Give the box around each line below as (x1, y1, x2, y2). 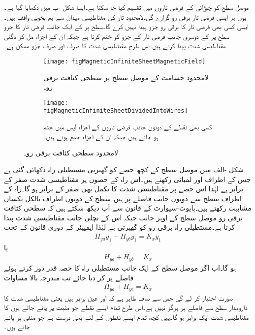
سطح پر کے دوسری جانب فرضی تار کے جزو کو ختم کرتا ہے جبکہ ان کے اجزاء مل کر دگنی (4, 30, 230, 41)
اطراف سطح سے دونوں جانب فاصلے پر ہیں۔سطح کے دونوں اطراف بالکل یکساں (4, 193, 242, 203)
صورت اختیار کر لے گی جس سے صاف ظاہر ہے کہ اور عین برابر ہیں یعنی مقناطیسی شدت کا (4, 292, 233, 303)
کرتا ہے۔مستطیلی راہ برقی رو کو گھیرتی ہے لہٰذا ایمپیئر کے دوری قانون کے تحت (4, 222, 235, 232)
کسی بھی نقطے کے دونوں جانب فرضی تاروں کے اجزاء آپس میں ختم (43, 122, 212, 132)
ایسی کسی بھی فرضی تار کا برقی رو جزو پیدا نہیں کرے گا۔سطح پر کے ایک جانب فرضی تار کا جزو (4, 21, 249, 31)
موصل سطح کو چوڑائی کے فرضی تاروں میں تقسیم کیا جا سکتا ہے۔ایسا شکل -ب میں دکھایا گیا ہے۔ (4, 2, 249, 12)
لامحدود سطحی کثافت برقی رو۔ (24, 148, 119, 158)
